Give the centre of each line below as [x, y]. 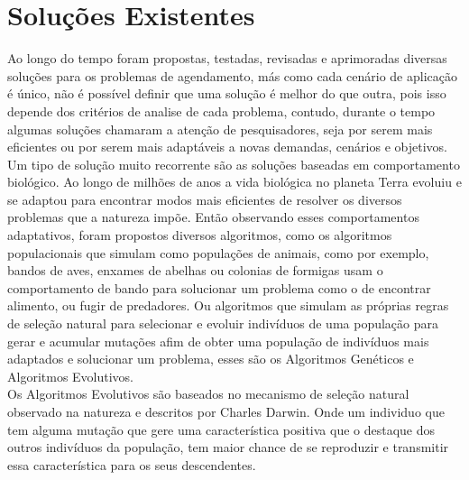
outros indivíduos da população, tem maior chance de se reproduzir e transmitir [228, 447]
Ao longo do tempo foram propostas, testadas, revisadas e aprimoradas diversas [227, 58]
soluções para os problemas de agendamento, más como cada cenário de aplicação [232, 75]
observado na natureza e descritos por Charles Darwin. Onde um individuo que [226, 411]
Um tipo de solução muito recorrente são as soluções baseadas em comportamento [234, 164]
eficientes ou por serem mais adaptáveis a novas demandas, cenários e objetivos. [227, 147]
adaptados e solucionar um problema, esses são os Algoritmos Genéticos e [211, 359]
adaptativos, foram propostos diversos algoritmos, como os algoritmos [200, 235]
